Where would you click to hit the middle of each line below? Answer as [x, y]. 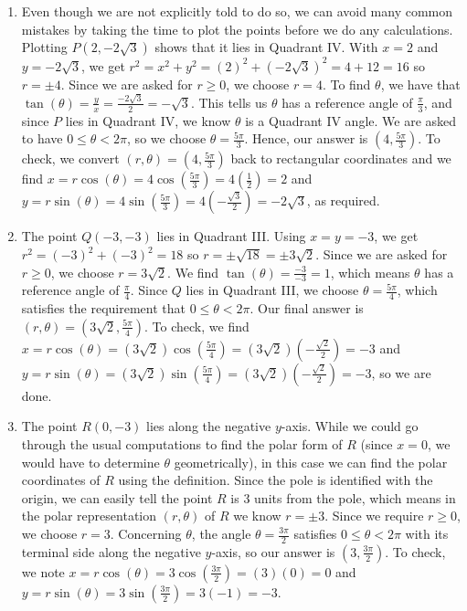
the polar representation [89, 516]
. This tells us [229, 102]
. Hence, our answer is [306, 138]
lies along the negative [209, 426]
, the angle [221, 533]
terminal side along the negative [111, 551]
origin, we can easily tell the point [117, 497]
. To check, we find [197, 326]
